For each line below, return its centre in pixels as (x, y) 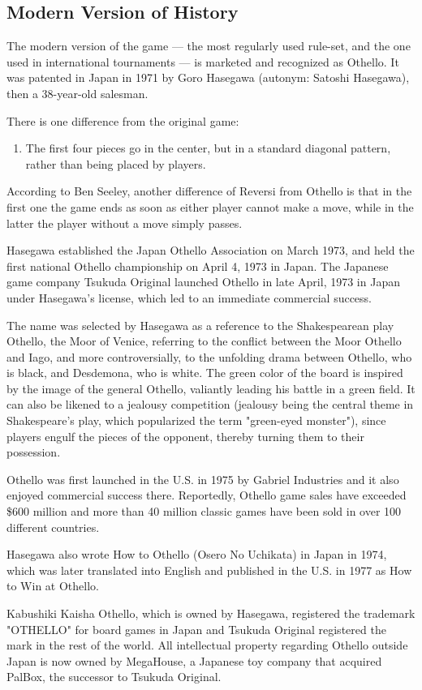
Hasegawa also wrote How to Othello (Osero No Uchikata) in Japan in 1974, (197, 554)
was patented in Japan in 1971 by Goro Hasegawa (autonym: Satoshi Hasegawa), (208, 77)
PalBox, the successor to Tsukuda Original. (114, 677)
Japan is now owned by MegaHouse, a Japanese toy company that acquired (194, 660)
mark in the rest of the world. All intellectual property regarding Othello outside (207, 645)
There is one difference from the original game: (123, 120)
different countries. (53, 527)
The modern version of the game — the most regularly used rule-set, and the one (209, 46)
